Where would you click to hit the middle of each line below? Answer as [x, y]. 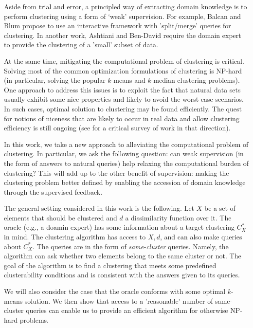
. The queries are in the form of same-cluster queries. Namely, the [131, 246]
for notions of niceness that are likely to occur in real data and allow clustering [122, 118]
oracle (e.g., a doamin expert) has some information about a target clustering [119, 227]
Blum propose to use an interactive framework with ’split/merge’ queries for [117, 26]
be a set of [220, 208]
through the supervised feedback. [53, 191]
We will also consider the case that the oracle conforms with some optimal [115, 291]
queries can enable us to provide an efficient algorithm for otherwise [127, 310]
